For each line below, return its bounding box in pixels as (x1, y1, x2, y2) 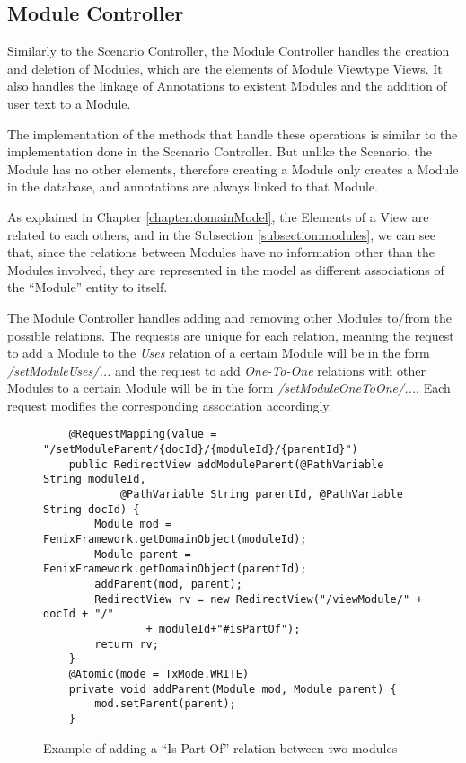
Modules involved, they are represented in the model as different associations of (7, 260, 444, 279)
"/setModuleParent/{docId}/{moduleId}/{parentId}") (43, 443, 358, 457)
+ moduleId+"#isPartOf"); (145, 623, 301, 636)
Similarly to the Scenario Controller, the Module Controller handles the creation (7, 41, 450, 60)
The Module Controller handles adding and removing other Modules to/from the (7, 307, 453, 326)
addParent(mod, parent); (94, 578, 242, 591)
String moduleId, (43, 473, 146, 486)
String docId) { (43, 502, 140, 516)
